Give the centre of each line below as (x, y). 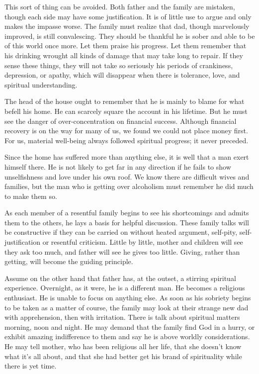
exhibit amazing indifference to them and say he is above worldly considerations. (127, 336)
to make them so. (31, 196)
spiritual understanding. (41, 84)
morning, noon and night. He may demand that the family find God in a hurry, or (130, 327)
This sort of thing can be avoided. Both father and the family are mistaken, (120, 6)
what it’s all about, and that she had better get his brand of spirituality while (123, 356)
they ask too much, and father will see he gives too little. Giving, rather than (122, 251)
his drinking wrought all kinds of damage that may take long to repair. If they (124, 55)
